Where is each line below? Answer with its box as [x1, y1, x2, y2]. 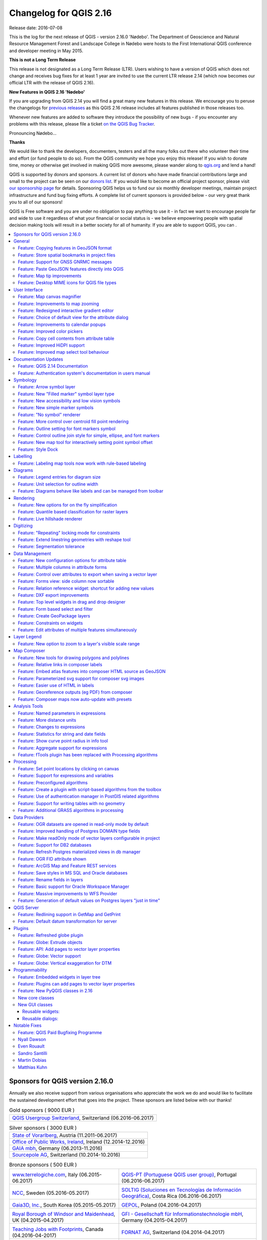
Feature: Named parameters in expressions [18, 710, 106, 716]
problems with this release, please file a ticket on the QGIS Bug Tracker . [9, 121, 155, 127]
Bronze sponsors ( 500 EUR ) [9, 1161, 77, 1168]
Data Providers [13, 814, 44, 820]
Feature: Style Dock [18, 446, 58, 452]
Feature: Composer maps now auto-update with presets [18, 696, 132, 702]
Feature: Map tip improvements [18, 273, 82, 279]
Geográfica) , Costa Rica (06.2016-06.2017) [121, 1193, 222, 1200]
